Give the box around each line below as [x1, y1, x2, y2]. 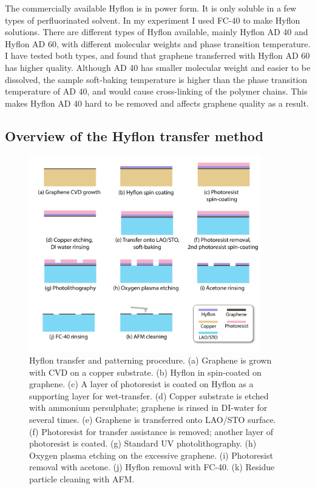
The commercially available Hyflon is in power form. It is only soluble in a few [5, 2, 297, 14]
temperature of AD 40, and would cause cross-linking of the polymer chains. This [5, 85, 308, 98]
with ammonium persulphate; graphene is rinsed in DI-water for [29, 401, 268, 414]
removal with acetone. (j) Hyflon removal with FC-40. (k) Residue [29, 461, 275, 473]
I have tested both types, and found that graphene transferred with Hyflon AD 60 [5, 49, 310, 62]
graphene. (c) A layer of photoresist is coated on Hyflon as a [29, 378, 254, 390]
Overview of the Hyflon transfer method [5, 126, 263, 145]
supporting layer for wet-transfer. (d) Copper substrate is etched [29, 389, 269, 402]
